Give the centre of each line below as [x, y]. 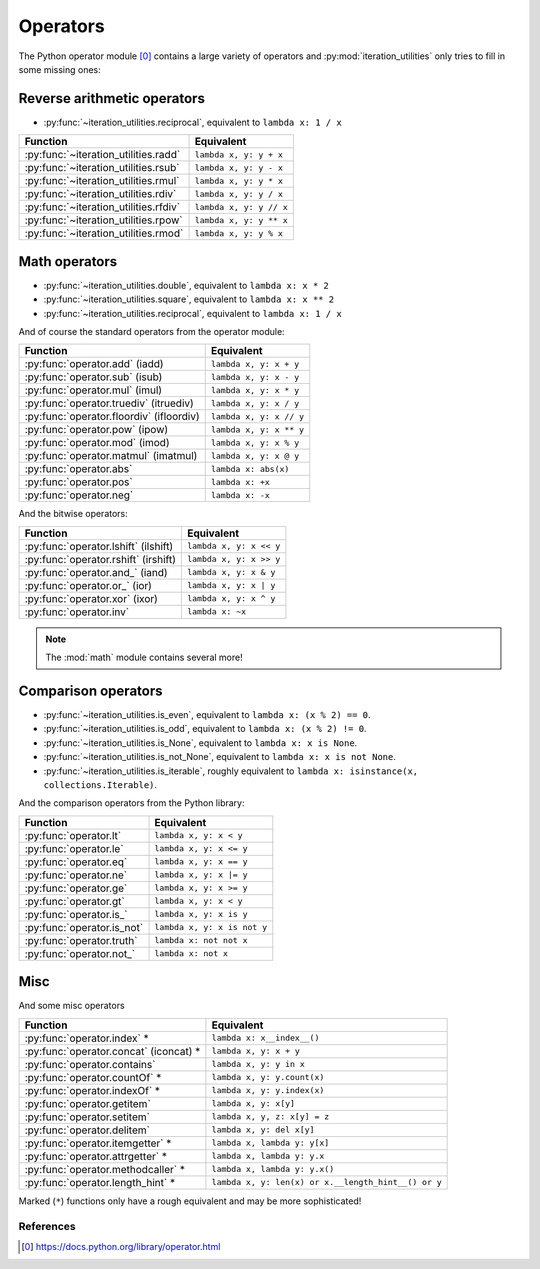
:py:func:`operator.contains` [90, 1064]
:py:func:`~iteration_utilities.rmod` [104, 233]
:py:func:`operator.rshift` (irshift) [100, 559]
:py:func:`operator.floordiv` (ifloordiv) [112, 417]
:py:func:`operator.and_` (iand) [96, 572]
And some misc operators [71, 1006]
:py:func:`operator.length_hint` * [99, 1182]
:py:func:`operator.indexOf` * [92, 1090]
